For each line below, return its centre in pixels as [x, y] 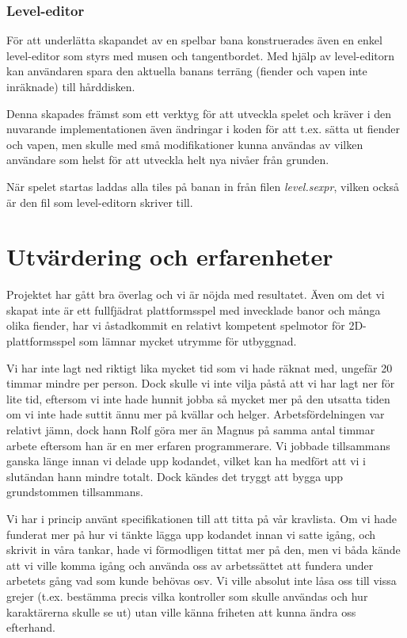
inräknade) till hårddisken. [71, 86]
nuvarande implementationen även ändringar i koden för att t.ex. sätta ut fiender [203, 129]
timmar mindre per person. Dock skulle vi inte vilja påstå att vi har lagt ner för [201, 383]
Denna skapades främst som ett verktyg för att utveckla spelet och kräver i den [199, 113]
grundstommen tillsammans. [75, 492]
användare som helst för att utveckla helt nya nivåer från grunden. [168, 160]
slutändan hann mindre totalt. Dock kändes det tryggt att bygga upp [175, 476]
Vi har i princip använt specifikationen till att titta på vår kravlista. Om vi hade [202, 518]
